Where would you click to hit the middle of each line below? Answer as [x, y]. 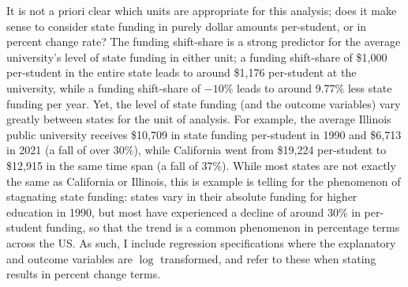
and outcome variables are [69, 258]
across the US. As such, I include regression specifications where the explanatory [201, 242]
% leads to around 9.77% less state [308, 87]
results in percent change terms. [84, 274]
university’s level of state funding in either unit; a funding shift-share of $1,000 [197, 57]
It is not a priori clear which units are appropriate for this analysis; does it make [202, 10]
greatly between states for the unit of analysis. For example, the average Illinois [199, 119]
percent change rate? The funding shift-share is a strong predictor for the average [204, 42]
